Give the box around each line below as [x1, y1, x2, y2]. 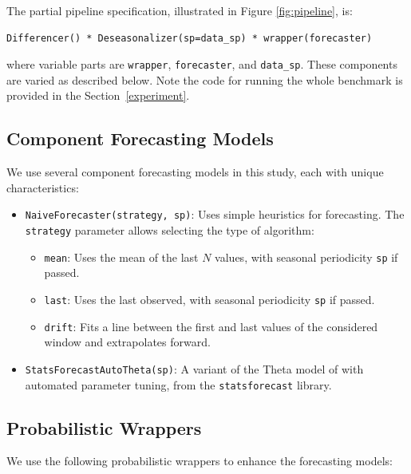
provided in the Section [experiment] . [6, 87, 190, 104]
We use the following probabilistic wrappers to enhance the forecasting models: [6, 452, 393, 469]
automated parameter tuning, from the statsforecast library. [25, 376, 332, 393]
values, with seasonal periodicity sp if [215, 248, 398, 265]
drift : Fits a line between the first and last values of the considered [44, 318, 378, 334]
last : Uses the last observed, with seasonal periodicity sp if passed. [44, 290, 375, 307]
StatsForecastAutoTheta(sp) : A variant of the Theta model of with [25, 360, 364, 377]
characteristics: [6, 179, 79, 196]
